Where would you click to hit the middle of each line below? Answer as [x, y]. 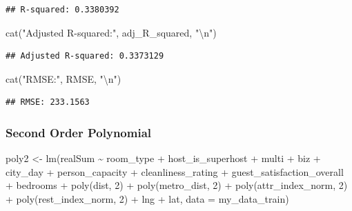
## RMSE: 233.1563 [48, 102]
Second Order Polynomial [79, 132]
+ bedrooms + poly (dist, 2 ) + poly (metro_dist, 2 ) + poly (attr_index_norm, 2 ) [177, 185]
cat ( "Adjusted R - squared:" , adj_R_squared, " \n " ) [111, 32]
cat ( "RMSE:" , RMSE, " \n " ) [63, 78]
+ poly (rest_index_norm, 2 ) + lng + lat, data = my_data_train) [147, 198]
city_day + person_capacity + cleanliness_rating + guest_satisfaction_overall [175, 171]
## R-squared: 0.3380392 [62, 10]
